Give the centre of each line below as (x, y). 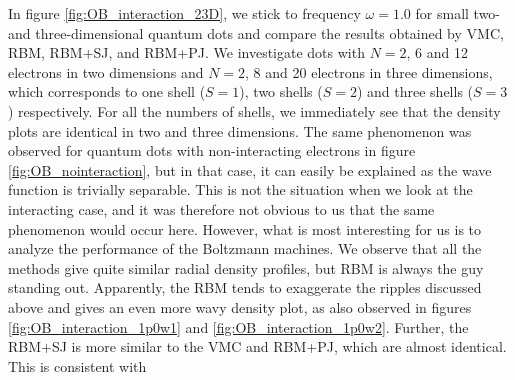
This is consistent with (77, 365)
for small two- (458, 13)
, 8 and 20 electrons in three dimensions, (369, 71)
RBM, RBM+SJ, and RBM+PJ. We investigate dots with (186, 52)
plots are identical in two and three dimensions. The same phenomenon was (240, 130)
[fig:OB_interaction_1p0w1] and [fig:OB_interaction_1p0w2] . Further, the (238, 326)
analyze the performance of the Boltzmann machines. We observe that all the (245, 248)
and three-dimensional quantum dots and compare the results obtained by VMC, (256, 32)
